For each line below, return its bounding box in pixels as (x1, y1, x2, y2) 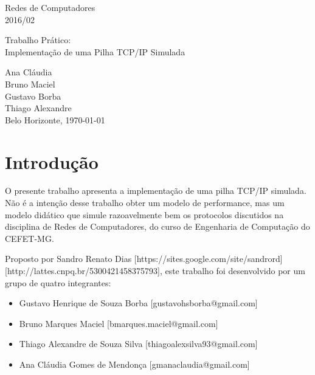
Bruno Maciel (5, 77, 55, 90)
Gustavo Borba (5, 89, 61, 102)
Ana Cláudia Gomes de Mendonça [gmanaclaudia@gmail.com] (19, 358, 250, 370)
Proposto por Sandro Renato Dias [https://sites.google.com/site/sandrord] (5, 252, 283, 265)
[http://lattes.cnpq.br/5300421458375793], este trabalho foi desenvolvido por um (5, 264, 305, 277)
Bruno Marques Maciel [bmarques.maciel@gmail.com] (19, 317, 218, 329)
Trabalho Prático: (5, 33, 71, 46)
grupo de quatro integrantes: (5, 276, 111, 289)
